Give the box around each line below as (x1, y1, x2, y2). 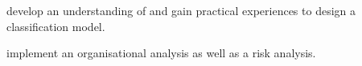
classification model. (6, 17, 105, 34)
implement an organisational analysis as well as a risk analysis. (6, 45, 316, 61)
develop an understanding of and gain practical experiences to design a (6, 2, 356, 18)
